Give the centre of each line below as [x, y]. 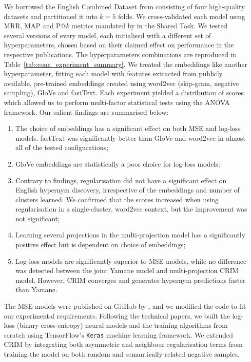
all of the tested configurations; [62, 147]
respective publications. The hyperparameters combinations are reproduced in [120, 54]
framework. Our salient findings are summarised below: [86, 112]
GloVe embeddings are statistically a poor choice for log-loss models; [118, 163]
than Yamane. [36, 289]
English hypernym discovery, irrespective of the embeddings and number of [127, 190]
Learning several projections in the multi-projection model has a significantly [130, 235]
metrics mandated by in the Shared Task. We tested [150, 26]
